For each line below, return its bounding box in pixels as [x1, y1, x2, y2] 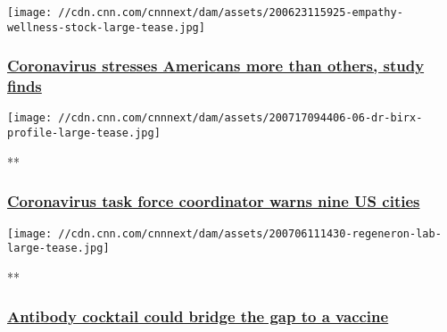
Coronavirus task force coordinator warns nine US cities [7, 190, 420, 212]
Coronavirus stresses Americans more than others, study [7, 54, 425, 77]
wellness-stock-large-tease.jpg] [7, 21, 205, 34]
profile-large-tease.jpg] [7, 127, 161, 140]
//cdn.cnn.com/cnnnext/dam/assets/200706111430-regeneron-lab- [58, 227, 442, 240]
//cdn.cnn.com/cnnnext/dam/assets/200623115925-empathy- [58, 6, 403, 19]
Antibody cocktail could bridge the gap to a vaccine [7, 305, 389, 328]
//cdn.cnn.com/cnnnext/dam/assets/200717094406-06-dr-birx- [58, 112, 423, 125]
